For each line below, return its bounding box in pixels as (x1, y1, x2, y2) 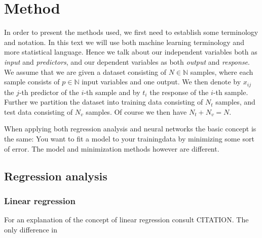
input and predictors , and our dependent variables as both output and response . (4, 56, 250, 67)
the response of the (149, 86, 209, 97)
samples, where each (190, 66, 253, 77)
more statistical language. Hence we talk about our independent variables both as (4, 46, 257, 57)
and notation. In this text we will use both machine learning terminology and (4, 36, 244, 47)
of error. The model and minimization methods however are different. (4, 143, 219, 154)
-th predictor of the (19, 86, 79, 97)
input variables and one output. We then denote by (82, 76, 241, 87)
